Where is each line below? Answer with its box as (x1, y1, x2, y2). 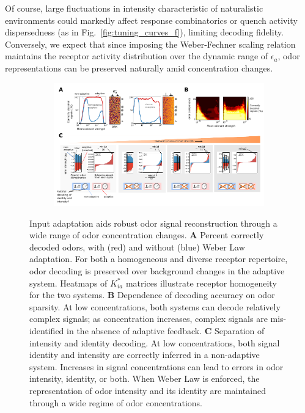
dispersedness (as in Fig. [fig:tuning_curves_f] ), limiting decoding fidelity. (5, 26, 284, 38)
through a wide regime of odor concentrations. (29, 396, 202, 409)
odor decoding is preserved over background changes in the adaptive (29, 264, 285, 277)
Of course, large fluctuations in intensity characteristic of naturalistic (5, 2, 263, 14)
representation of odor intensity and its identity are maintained (29, 384, 266, 397)
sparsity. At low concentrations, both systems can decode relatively (29, 300, 281, 313)
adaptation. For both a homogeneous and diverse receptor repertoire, (29, 252, 288, 265)
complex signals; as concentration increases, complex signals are (29, 312, 268, 325)
